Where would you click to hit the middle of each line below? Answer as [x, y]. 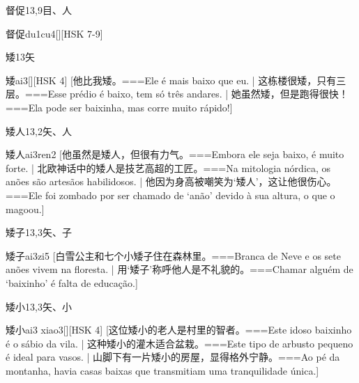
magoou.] [25, 209]
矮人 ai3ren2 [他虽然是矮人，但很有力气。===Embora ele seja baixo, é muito [175, 154]
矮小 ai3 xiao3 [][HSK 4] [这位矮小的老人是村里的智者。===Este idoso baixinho [179, 330]
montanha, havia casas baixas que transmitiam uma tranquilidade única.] [162, 370]
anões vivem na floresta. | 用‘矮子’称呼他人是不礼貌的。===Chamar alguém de [179, 269]
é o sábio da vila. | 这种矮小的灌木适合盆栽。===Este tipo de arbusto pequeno [179, 343]
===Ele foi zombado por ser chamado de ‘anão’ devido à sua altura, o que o [170, 195]
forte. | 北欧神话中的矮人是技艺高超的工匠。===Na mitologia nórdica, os [168, 167]
